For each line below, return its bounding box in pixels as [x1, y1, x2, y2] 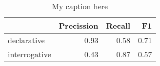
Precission [59, 20, 99, 31]
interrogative [8, 49, 51, 60]
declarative [8, 34, 45, 46]
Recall [106, 20, 131, 31]
